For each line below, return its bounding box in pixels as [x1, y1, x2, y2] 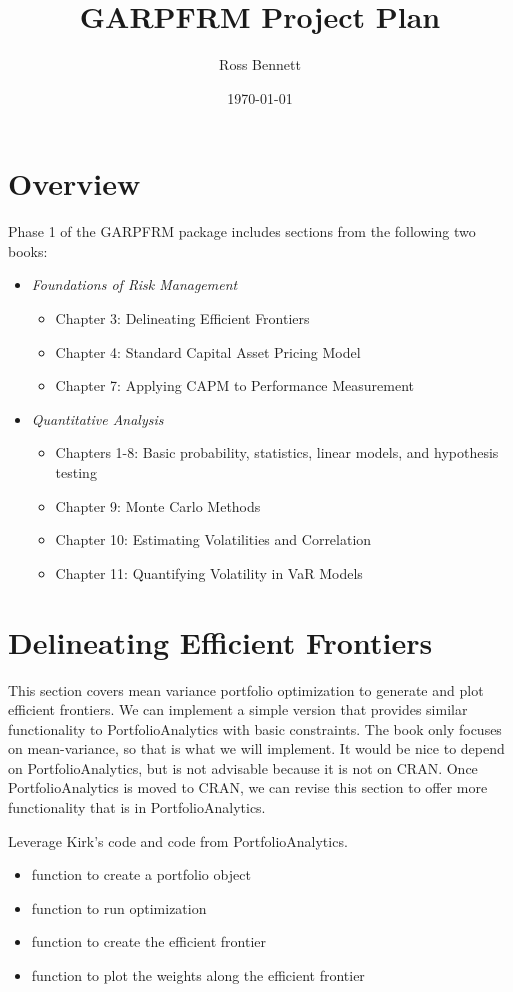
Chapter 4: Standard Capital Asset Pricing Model [55, 341, 361, 362]
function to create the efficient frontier [31, 931, 267, 952]
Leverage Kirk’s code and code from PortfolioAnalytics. [8, 830, 348, 851]
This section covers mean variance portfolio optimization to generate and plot [8, 679, 484, 700]
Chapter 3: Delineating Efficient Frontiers [55, 308, 310, 329]
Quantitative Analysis [31, 408, 164, 429]
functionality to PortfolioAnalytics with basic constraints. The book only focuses [8, 718, 502, 739]
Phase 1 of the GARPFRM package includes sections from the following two [8, 221, 476, 242]
